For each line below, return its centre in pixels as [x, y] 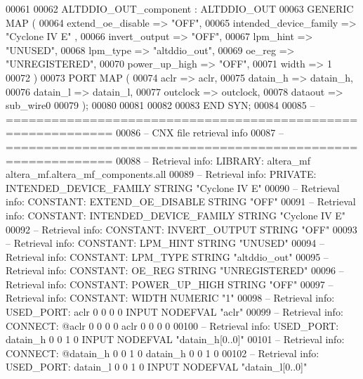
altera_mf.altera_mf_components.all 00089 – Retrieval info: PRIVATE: [161, 174]
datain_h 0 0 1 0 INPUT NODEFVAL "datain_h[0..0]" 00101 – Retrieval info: [175, 339]
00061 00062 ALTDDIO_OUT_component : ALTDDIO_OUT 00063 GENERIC [180, 8]
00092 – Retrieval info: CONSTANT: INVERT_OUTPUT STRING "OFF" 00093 [181, 229]
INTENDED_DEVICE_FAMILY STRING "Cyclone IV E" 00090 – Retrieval [173, 187]
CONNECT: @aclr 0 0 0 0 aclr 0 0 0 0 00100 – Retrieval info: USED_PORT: [172, 325]
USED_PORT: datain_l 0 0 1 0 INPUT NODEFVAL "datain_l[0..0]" [157, 367]
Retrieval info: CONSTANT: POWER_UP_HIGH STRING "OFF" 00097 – [170, 284]
